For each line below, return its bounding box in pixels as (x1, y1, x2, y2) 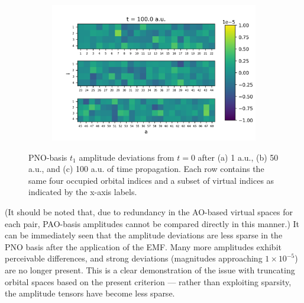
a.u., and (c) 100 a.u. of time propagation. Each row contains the (28, 162, 264, 175)
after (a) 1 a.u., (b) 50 (198, 151, 279, 163)
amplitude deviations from (79, 151, 174, 163)
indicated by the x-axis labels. (28, 186, 137, 198)
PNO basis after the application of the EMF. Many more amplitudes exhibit (5, 240, 282, 253)
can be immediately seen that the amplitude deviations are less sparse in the (5, 229, 283, 241)
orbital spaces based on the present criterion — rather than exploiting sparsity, (5, 275, 292, 288)
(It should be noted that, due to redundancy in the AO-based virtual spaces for (5, 206, 293, 218)
